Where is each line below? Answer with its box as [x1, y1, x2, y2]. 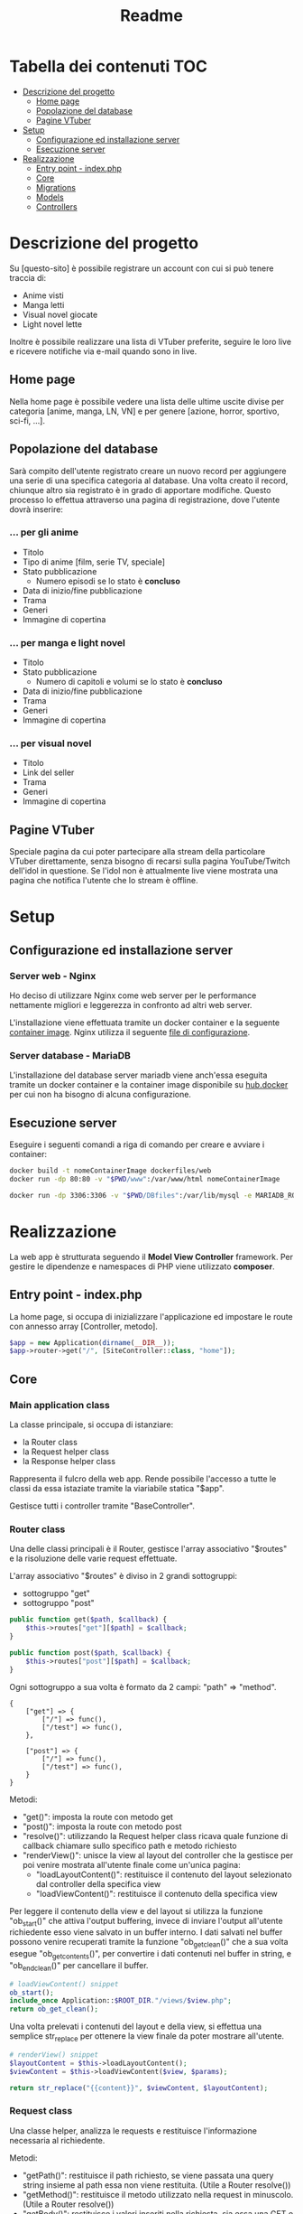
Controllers [35, 201, 78, 212]
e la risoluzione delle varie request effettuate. [9, 1553, 178, 1564]
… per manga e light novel [9, 636, 126, 649]
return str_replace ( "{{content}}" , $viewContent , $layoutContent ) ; [9, 2083, 269, 2092]
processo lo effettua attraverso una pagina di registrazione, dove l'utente [9, 494, 280, 505]
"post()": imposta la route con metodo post [22, 1821, 182, 1832]
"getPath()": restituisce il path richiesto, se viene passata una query [22, 2170, 274, 2181]
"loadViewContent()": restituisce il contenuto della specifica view [35, 1888, 278, 1899]
